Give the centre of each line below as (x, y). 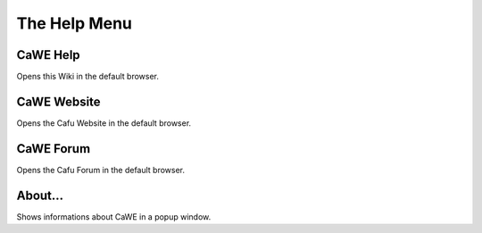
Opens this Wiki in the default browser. (88, 77)
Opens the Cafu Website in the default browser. (104, 123)
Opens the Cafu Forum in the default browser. (101, 170)
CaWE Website (59, 101)
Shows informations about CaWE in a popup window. (114, 216)
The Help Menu (75, 23)
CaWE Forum (54, 149)
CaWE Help (48, 55)
